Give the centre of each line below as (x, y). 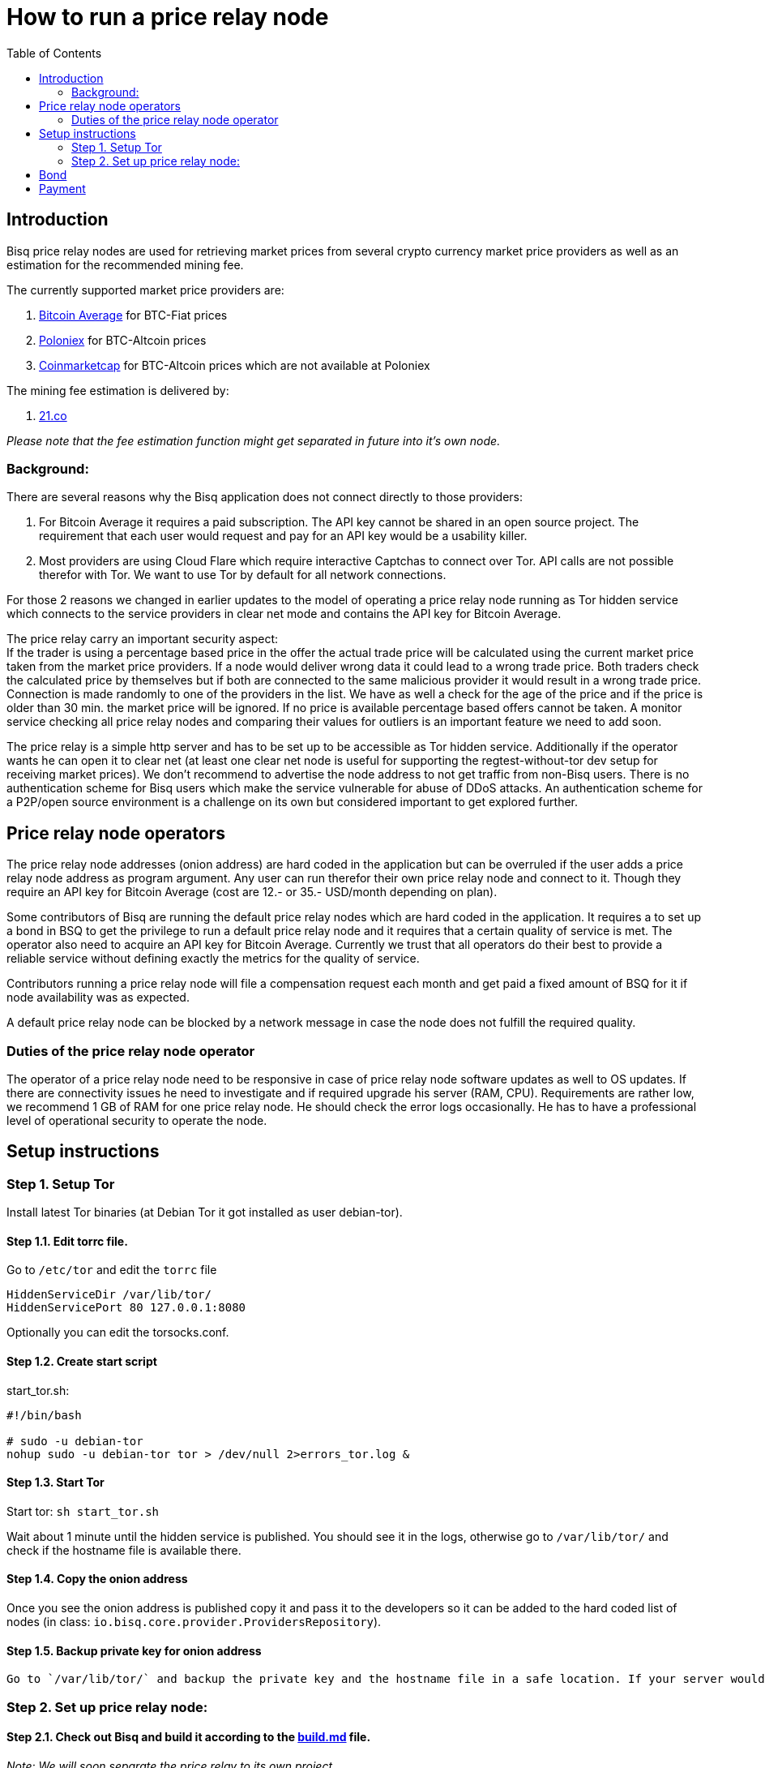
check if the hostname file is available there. (124, 1550)
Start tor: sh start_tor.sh (83, 1511)
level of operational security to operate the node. (137, 1120)
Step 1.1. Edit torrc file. (67, 1241)
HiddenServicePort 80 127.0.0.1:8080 (126, 1308)
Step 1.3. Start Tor (56, 1483)
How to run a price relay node (168, 17)
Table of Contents (54, 53)
